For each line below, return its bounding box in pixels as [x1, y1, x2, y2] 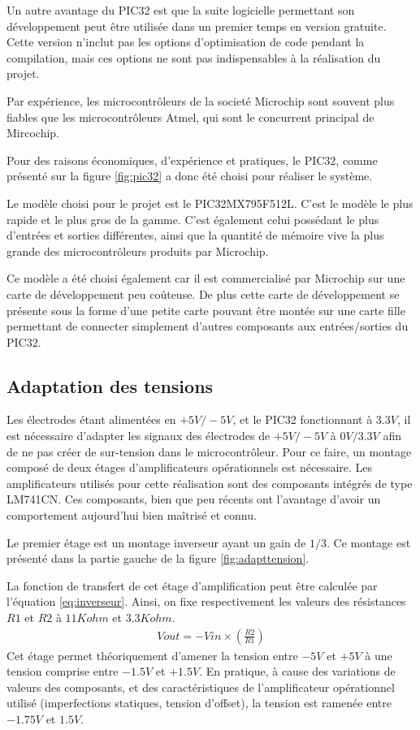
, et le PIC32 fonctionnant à [232, 411, 373, 428]
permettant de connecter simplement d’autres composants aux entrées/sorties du [6, 317, 409, 335]
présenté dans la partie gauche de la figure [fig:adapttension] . [6, 550, 310, 567]
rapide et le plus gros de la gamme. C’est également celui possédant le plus [6, 210, 379, 227]
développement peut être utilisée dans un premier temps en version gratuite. [6, 17, 387, 34]
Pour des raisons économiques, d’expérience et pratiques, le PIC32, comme [6, 151, 378, 168]
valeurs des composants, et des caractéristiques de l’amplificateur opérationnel [6, 678, 395, 695]
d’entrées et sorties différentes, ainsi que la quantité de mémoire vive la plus [6, 227, 384, 244]
